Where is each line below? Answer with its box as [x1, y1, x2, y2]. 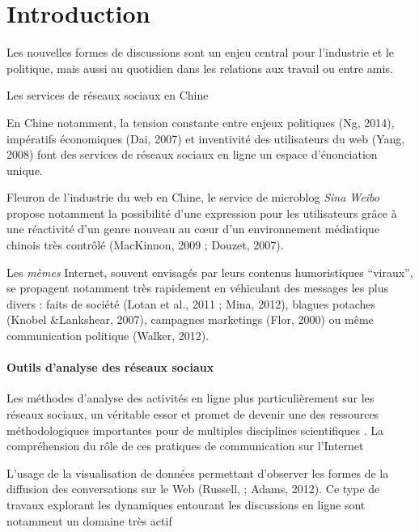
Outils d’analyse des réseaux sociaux [6, 359, 214, 376]
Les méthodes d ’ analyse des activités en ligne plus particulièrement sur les [6, 389, 375, 406]
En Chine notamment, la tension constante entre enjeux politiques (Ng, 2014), [6, 113, 395, 130]
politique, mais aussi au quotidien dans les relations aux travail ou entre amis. [6, 59, 393, 76]
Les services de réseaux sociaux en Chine [6, 87, 209, 104]
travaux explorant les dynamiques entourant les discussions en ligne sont [6, 496, 366, 513]
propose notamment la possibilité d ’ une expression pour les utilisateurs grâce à [6, 204, 397, 221]
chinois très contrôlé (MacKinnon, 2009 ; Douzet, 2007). [6, 236, 284, 253]
